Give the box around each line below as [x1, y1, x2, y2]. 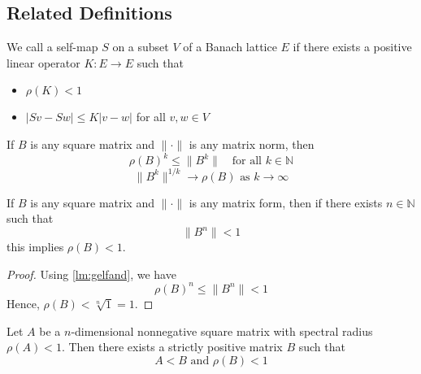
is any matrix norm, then [189, 135, 315, 152]
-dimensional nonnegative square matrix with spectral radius [71, 322, 373, 339]
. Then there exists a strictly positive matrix [61, 338, 283, 355]
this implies [7, 238, 64, 255]
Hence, [7, 294, 40, 311]
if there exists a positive [293, 38, 412, 55]
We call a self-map [7, 38, 98, 55]
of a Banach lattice [183, 38, 277, 55]
